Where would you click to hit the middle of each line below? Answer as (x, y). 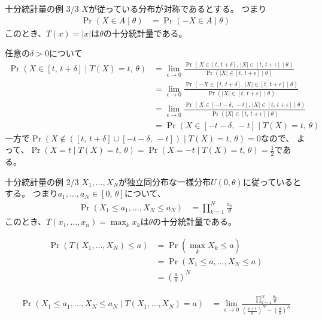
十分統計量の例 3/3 (42, 8)
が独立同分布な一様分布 (165, 181)
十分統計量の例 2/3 (42, 181)
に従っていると (272, 181)
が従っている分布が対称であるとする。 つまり (177, 8)
